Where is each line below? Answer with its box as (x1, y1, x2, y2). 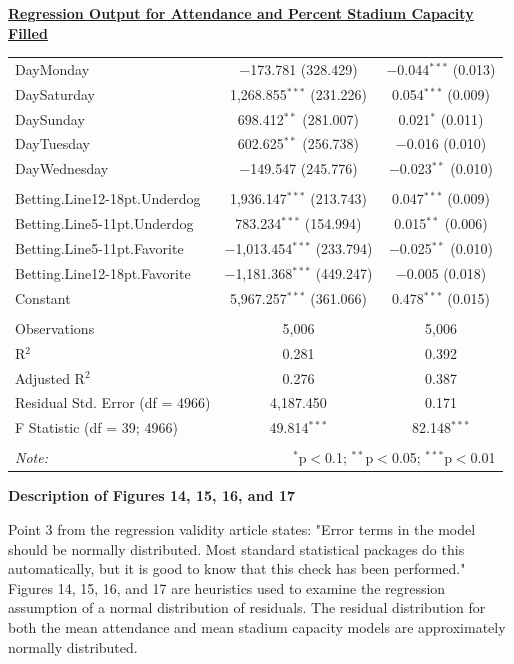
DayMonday (15, 58, 90, 79)
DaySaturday (15, 83, 95, 104)
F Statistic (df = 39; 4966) (15, 417, 178, 438)
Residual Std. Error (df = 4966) (15, 392, 211, 413)
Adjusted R (15, 367, 85, 388)
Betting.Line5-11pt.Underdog (15, 213, 194, 234)
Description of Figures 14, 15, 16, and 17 (8, 485, 295, 506)
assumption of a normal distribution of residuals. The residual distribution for (8, 597, 486, 618)
